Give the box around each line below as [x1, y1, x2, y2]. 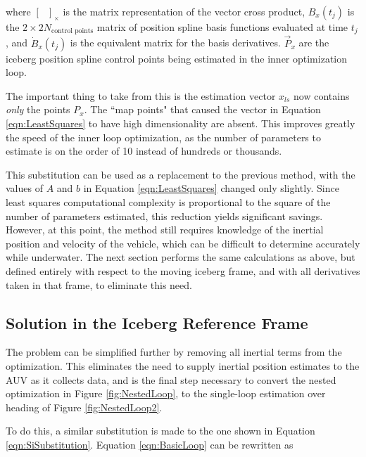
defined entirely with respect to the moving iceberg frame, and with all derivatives [6, 263, 360, 278]
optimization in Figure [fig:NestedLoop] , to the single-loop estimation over [6, 386, 326, 401]
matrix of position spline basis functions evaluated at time [96, 20, 348, 34]
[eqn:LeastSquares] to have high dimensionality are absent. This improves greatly [6, 116, 355, 131]
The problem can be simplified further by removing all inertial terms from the [6, 345, 342, 359]
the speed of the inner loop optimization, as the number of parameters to [6, 129, 321, 144]
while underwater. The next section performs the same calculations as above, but [6, 250, 355, 264]
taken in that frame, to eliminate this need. [6, 277, 192, 292]
